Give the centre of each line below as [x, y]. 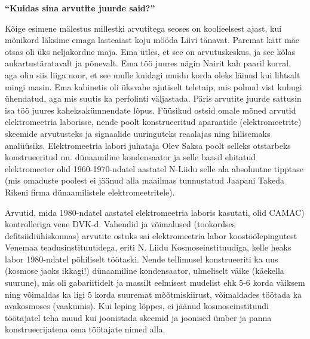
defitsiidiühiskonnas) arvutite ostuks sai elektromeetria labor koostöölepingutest [151, 235]
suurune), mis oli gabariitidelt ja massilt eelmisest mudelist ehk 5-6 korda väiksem [155, 282]
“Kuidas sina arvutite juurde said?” [80, 8]
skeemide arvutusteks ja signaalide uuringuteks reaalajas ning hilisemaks [138, 133]
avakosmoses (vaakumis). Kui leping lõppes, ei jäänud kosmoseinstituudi [137, 306]
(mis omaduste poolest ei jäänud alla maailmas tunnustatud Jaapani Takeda [145, 180]
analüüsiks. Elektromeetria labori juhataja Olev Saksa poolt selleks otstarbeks [148, 145]
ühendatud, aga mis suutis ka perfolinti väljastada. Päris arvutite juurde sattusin [153, 98]
